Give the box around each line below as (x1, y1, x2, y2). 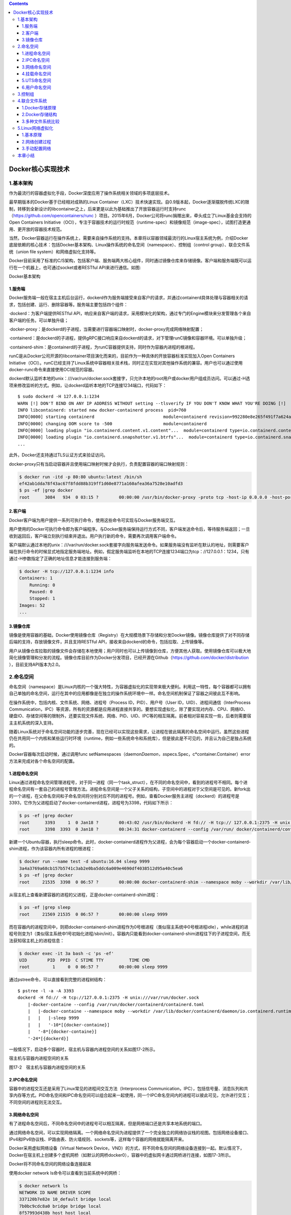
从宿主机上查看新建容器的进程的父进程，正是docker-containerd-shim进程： (9, 892, 160, 898)
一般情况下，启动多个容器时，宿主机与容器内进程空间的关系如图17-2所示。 (9, 1046, 158, 1052)
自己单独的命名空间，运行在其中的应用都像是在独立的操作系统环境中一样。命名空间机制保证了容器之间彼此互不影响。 (9, 691, 242, 696)
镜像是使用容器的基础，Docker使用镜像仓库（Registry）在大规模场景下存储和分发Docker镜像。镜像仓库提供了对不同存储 (9, 632, 250, 638)
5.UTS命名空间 (22, 78, 51, 84)
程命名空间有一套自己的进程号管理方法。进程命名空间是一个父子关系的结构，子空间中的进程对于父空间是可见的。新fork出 (9, 786, 251, 792)
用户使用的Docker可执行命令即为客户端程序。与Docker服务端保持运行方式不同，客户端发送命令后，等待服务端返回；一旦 (9, 526, 250, 532)
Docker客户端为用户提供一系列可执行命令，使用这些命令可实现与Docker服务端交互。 (9, 517, 178, 523)
